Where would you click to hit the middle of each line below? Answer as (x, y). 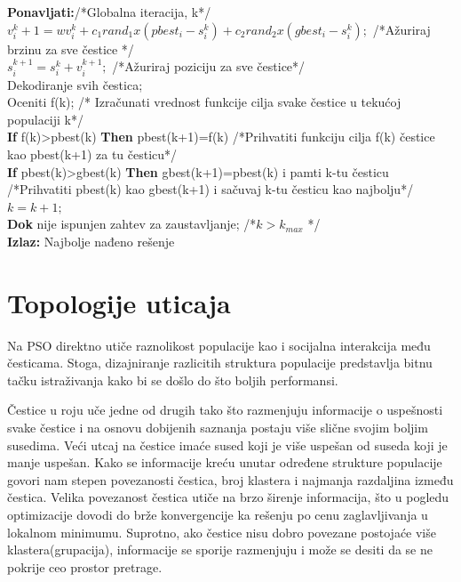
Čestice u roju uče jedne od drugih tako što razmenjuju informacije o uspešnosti (225, 410)
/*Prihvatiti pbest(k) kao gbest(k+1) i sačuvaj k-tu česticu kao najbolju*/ (211, 189)
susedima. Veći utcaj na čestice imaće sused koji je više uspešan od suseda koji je (227, 445)
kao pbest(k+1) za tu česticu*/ (92, 154)
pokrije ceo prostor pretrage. (85, 566)
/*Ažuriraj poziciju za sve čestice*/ (209, 66)
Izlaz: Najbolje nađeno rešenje (91, 241)
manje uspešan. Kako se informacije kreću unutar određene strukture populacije (225, 462)
